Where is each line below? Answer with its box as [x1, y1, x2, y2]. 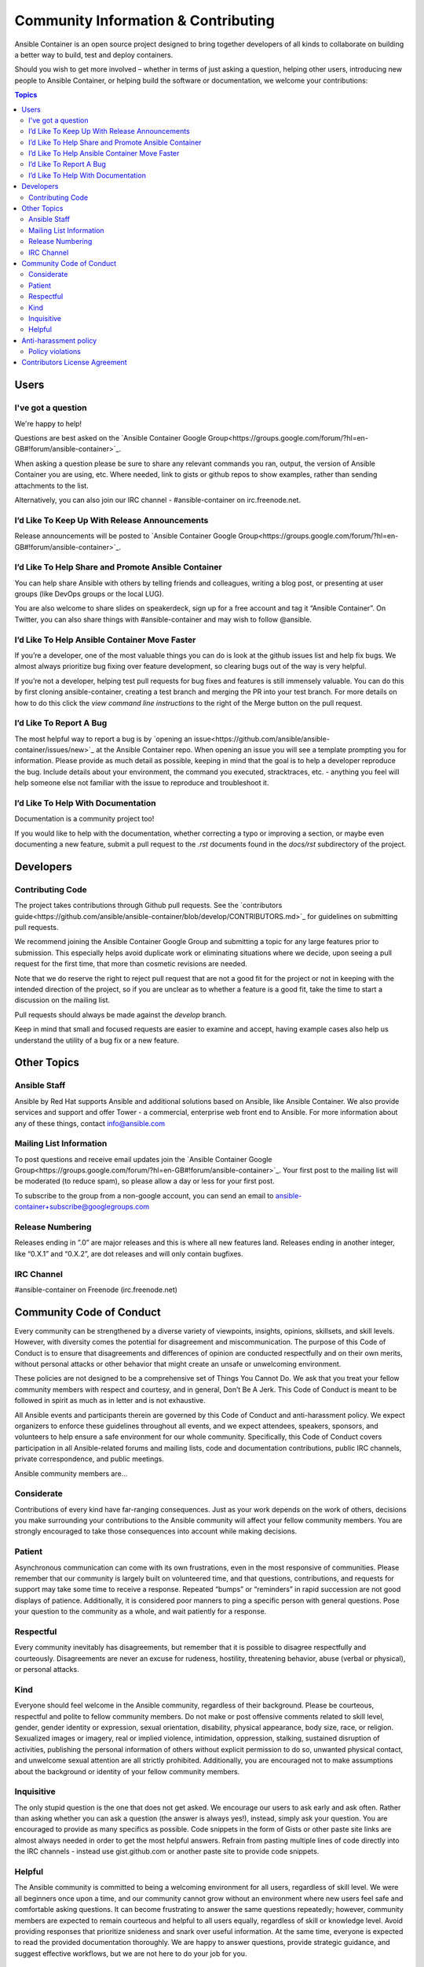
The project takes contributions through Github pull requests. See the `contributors [14, 901, 283, 910]
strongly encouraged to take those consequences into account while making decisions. [14, 1526, 298, 1536]
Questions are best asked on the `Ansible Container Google [14, 434, 207, 443]
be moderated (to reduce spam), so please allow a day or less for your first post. [14, 1176, 275, 1186]
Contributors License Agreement [21, 358, 127, 367]
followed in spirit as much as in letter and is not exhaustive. [14, 1396, 206, 1405]
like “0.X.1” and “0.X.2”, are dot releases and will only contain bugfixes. [14, 1249, 243, 1258]
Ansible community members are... [14, 1468, 128, 1478]
